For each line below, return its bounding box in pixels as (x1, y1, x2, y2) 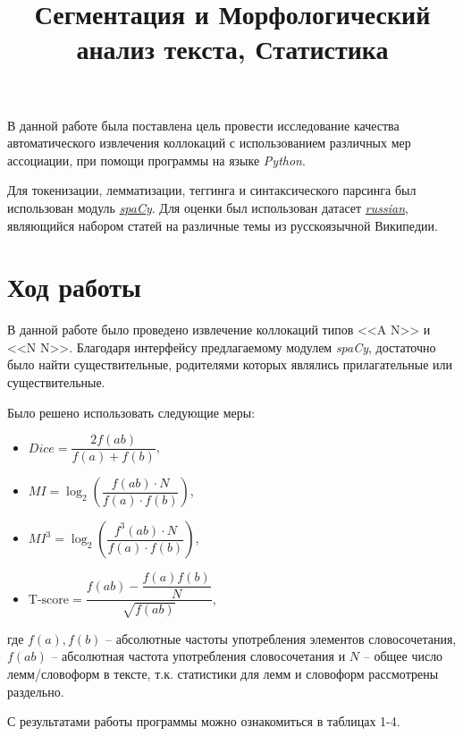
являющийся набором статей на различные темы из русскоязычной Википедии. (7, 216, 438, 234)
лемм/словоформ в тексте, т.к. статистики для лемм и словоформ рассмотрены (7, 664, 439, 682)
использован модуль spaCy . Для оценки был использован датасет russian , (7, 198, 408, 216)
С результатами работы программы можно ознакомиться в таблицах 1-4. (7, 712, 400, 731)
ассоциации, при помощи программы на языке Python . (7, 150, 306, 169)
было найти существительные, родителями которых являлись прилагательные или (7, 355, 452, 374)
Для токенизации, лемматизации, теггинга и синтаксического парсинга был (7, 181, 417, 199)
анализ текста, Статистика (76, 30, 389, 67)
